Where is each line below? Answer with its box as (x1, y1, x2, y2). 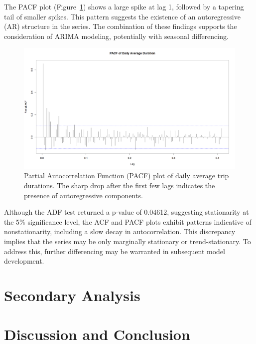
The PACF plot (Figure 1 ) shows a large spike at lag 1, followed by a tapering (4, 1, 244, 11)
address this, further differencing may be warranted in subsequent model (4, 246, 225, 256)
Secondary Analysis (4, 285, 140, 305)
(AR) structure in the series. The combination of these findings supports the (4, 21, 237, 31)
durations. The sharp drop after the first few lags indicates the (24, 180, 215, 190)
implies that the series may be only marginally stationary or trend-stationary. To (4, 236, 251, 246)
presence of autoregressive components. (24, 190, 143, 200)
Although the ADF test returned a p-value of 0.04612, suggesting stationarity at (4, 207, 249, 217)
